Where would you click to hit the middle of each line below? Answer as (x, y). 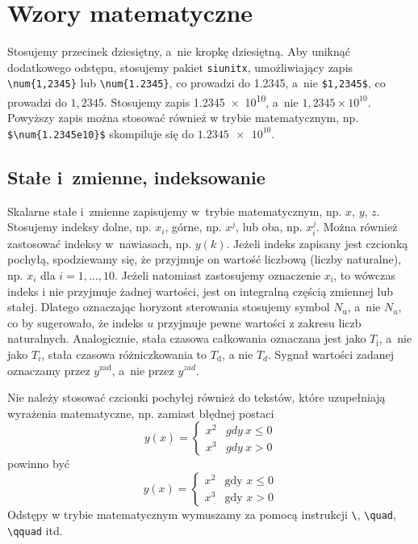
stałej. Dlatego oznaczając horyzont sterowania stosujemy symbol (169, 307)
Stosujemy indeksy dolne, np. (79, 227)
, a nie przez (143, 370)
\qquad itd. (35, 530)
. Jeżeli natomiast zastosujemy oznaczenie (218, 274)
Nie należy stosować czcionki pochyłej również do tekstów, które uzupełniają (196, 397)
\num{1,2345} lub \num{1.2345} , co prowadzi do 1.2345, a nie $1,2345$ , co (196, 83)
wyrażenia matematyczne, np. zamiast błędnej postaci (141, 413)
